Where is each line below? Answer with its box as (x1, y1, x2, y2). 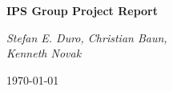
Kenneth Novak (6, 45, 82, 61)
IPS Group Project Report (6, 2, 159, 18)
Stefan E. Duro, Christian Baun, (6, 29, 167, 45)
